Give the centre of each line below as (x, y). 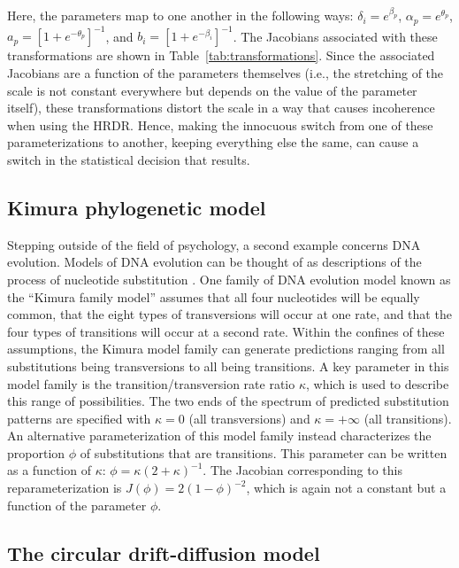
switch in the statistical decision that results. (129, 159)
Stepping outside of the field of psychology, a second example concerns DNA (214, 244)
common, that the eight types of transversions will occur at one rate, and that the (229, 314)
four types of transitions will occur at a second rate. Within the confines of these (226, 331)
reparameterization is (65, 488)
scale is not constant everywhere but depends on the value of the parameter (212, 90)
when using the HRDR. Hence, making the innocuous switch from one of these (220, 124)
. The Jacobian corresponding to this (302, 470)
